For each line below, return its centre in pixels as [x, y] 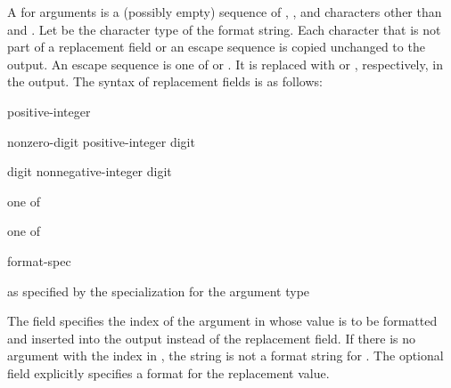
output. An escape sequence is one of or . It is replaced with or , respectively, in [225, 64]
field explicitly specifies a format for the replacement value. [168, 372]
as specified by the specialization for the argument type [159, 291]
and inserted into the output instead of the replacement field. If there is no [212, 338]
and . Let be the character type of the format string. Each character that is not [224, 29]
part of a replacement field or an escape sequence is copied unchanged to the [216, 47]
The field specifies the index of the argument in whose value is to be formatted [222, 321]
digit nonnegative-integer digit [90, 171]
